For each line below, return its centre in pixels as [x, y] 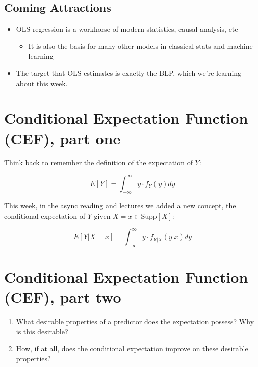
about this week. [42, 83]
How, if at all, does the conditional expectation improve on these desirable [132, 348]
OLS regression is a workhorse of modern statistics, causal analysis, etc [127, 29]
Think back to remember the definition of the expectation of [98, 162]
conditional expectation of [45, 215]
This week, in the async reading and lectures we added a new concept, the [120, 206]
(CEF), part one [62, 138]
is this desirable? [42, 331]
